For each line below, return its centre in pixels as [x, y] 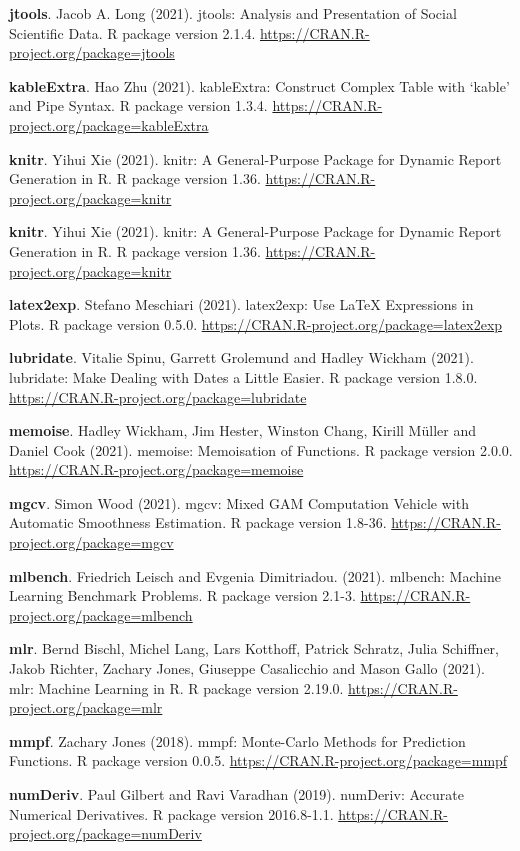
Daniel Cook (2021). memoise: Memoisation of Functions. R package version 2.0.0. [261, 449]
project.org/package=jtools [92, 52]
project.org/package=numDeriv [105, 833]
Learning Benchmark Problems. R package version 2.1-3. [182, 595]
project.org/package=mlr [86, 707]
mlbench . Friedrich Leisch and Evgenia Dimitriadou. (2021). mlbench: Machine [255, 575]
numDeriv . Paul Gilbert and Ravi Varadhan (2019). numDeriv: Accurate [236, 794]
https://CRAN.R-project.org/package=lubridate [158, 396]
